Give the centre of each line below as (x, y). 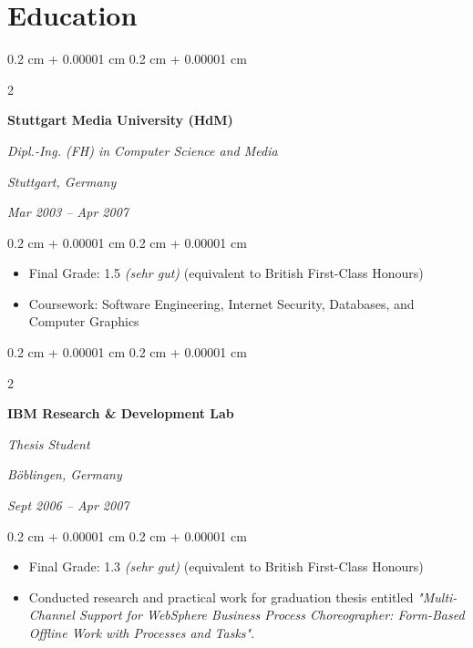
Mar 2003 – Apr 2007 (68, 212)
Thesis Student (49, 443)
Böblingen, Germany (65, 474)
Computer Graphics (84, 321)
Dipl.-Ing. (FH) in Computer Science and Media (143, 150)
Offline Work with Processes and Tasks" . (142, 633)
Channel (51, 615)
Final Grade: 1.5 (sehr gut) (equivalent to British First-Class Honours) (226, 273)
